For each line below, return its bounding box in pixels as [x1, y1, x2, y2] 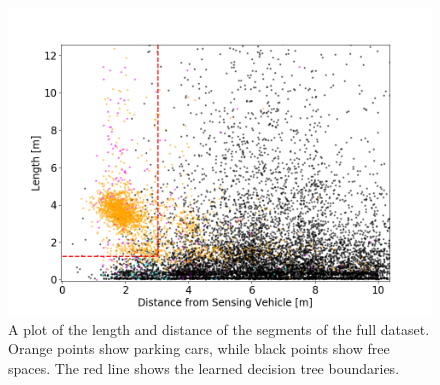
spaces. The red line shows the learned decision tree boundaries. [8, 357, 400, 378]
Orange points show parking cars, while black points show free [8, 338, 390, 359]
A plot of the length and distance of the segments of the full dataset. [8, 318, 430, 339]
